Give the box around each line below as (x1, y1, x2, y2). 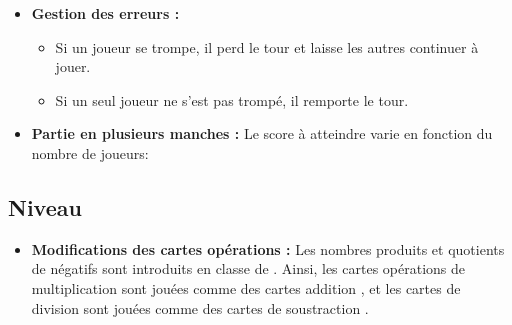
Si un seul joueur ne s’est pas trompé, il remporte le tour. (55, 89, 409, 110)
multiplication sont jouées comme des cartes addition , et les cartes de (31, 277, 461, 298)
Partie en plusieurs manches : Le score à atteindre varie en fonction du (31, 123, 493, 144)
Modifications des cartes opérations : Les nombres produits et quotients (31, 238, 505, 259)
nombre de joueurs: (31, 142, 149, 163)
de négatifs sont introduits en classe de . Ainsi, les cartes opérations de (31, 258, 466, 279)
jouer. (55, 56, 91, 77)
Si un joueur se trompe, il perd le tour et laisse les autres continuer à (55, 36, 479, 57)
